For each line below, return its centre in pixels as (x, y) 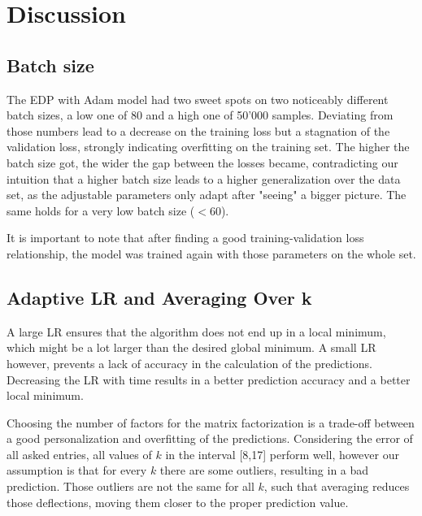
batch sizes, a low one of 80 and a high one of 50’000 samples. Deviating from (200, 115)
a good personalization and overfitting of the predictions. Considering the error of (210, 438)
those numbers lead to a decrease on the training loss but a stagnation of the (198, 130)
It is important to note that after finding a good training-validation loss (185, 238)
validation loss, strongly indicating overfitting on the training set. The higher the (208, 147)
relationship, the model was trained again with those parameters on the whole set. (211, 253)
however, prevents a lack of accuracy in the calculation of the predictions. (189, 363)
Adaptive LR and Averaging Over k (159, 297)
